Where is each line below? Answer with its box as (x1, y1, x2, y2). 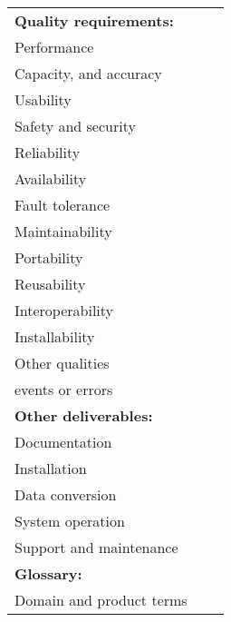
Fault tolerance (14, 194, 111, 215)
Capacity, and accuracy (14, 63, 162, 84)
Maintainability (14, 221, 112, 242)
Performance (14, 36, 94, 57)
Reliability (14, 142, 81, 163)
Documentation (14, 431, 112, 452)
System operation (14, 510, 125, 531)
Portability (14, 247, 83, 268)
